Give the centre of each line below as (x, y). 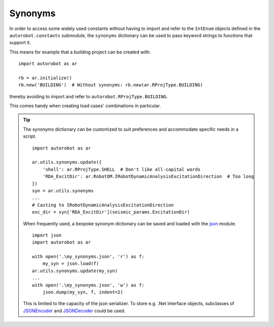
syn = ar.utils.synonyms (63, 190)
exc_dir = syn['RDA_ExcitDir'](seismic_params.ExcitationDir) (111, 212)
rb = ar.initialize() (45, 78)
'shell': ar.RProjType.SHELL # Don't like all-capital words (122, 169)
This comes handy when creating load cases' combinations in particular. (85, 106)
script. (30, 136)
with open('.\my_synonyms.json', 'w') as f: (88, 285)
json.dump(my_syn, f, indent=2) (83, 292)
